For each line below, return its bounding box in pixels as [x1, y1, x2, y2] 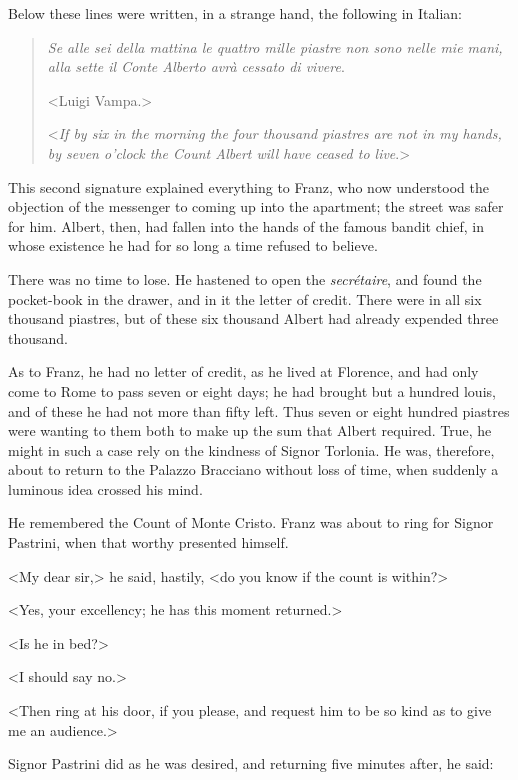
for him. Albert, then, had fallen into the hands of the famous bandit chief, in [8, 215, 484, 236]
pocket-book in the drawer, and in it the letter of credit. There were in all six [8, 288, 482, 309]
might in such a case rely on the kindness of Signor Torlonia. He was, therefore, [8, 439, 495, 460]
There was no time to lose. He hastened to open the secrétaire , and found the [8, 268, 482, 289]
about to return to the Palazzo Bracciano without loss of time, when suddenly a [8, 459, 499, 480]
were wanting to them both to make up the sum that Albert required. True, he [8, 420, 492, 441]
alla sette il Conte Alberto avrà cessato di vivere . [47, 56, 345, 77]
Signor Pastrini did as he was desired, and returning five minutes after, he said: [8, 753, 494, 774]
